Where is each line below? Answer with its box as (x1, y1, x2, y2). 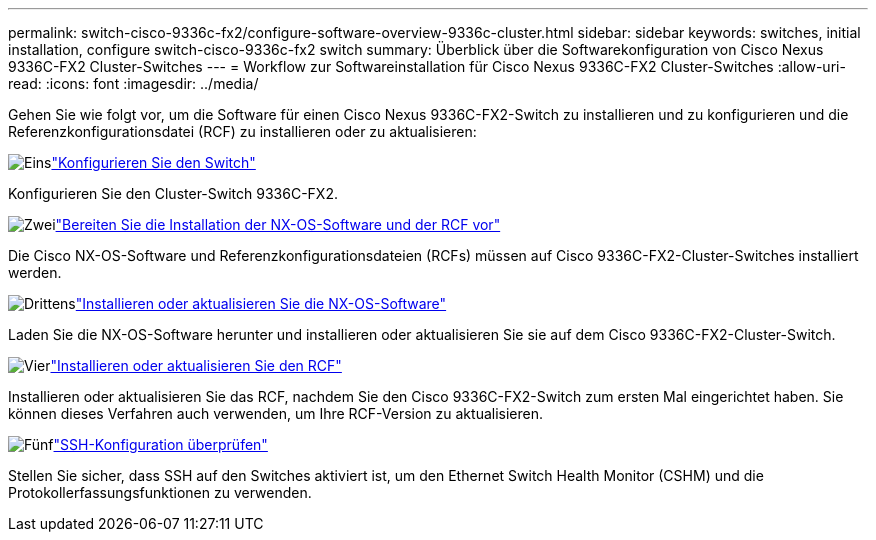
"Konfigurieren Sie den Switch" (51, 154, 256, 171)
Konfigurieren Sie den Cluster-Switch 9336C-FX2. (8, 185, 338, 202)
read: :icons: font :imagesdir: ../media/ (8, 75, 259, 92)
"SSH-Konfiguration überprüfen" (53, 436, 268, 453)
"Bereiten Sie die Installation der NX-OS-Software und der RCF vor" (55, 216, 501, 233)
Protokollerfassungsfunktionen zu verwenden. (8, 484, 312, 501)
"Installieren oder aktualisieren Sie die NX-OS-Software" (75, 295, 447, 312)
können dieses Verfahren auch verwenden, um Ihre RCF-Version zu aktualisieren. (8, 405, 543, 422)
